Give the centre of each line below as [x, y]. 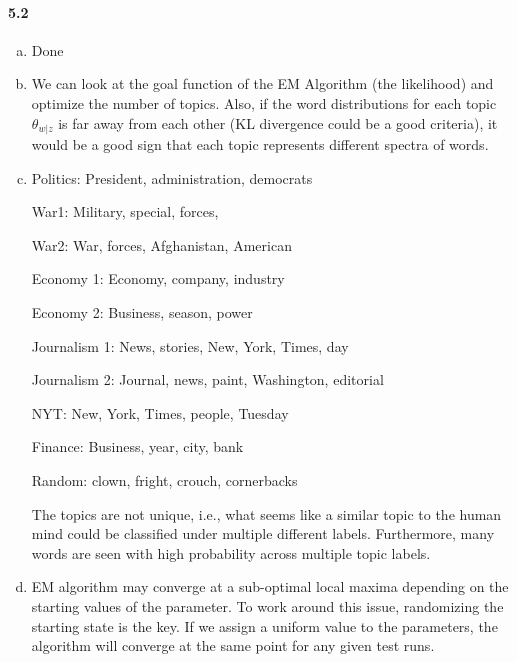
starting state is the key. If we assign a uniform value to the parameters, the [264, 625]
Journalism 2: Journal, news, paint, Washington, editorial [207, 379]
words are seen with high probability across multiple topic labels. [231, 552]
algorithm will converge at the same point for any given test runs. [233, 645]
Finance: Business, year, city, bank [137, 446]
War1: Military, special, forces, [125, 211]
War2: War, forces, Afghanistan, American [161, 244]
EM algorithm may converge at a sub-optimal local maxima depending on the [270, 586]
